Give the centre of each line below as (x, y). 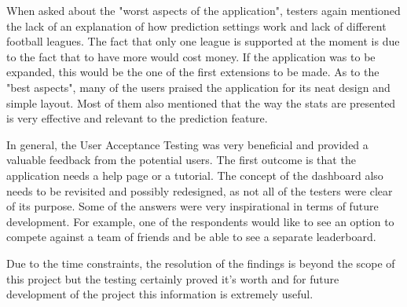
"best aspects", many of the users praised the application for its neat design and (198, 87)
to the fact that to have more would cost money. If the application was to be (191, 56)
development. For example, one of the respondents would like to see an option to (200, 221)
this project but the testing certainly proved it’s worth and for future (173, 278)
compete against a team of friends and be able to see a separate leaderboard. (191, 237)
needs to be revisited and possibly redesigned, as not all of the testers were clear (200, 190)
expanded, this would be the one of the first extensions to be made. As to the (193, 72)
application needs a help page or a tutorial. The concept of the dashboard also (195, 175)
